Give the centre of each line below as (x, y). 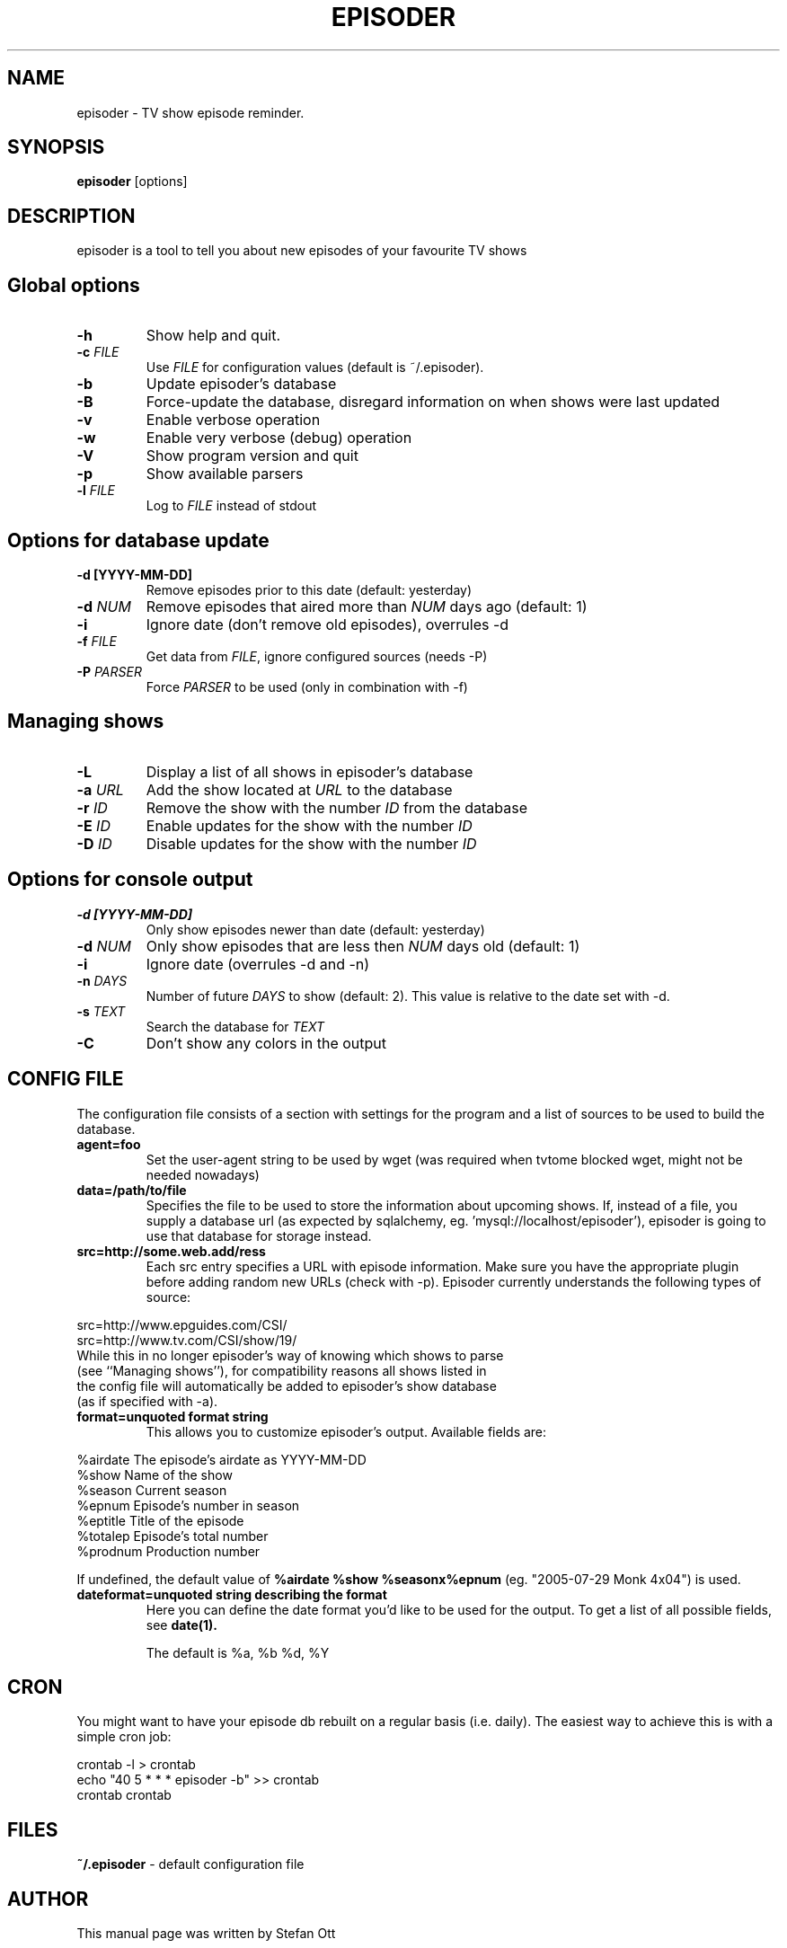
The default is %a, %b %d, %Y (238, 1652)
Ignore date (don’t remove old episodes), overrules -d (327, 624)
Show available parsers (225, 474)
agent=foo (109, 1144)
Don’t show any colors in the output (266, 1043)
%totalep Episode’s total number (172, 1536)
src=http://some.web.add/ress (171, 1251)
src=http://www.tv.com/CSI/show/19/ (187, 1340)
